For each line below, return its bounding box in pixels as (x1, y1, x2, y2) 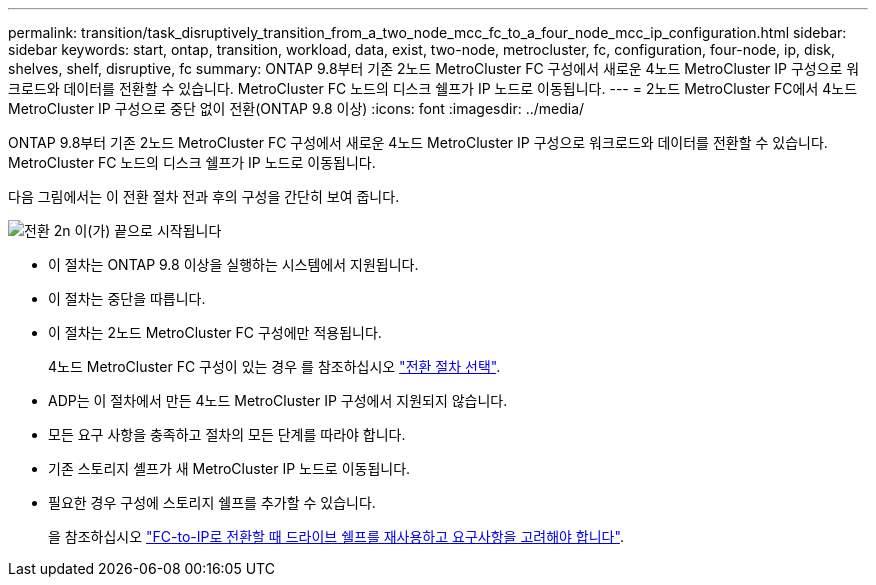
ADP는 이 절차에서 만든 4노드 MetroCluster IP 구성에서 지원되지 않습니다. (48, 392, 508, 409)
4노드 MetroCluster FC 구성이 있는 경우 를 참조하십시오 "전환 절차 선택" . (48, 358, 501, 375)
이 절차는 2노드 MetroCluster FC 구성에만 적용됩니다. (48, 324, 382, 341)
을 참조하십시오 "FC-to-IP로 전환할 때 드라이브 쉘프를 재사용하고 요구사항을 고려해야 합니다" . (48, 528, 624, 545)
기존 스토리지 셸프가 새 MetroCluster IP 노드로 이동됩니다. (48, 460, 411, 477)
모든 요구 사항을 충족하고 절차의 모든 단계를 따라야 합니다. (48, 426, 406, 443)
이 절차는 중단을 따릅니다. (48, 290, 206, 307)
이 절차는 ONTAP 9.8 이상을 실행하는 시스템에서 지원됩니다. (48, 256, 419, 273)
